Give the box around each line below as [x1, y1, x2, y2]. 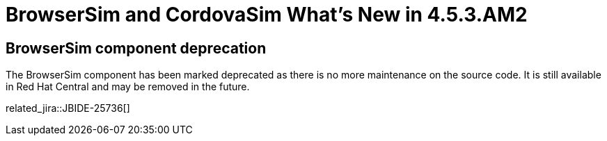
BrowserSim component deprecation [6, 39, 267, 57]
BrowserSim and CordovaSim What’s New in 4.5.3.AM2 [6, 3, 528, 26]
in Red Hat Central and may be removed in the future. [6, 81, 250, 93]
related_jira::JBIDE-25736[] [6, 102, 130, 115]
